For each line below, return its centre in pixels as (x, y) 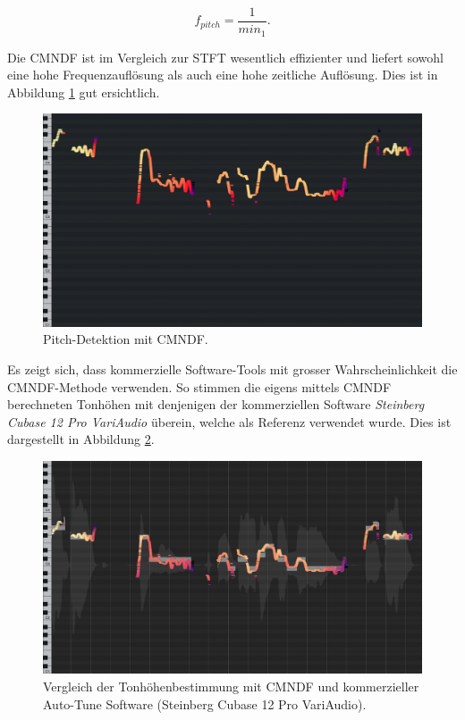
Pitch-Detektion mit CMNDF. (126, 339)
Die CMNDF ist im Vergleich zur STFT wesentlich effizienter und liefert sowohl (225, 57)
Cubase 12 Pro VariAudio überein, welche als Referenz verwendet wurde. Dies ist (229, 421)
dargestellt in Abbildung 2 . (81, 439)
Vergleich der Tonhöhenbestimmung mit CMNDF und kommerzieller (231, 687)
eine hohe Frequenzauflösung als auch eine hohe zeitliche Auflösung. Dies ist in (223, 75)
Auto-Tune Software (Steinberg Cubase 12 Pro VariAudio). (205, 703)
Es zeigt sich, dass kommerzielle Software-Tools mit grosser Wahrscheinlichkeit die (232, 368)
